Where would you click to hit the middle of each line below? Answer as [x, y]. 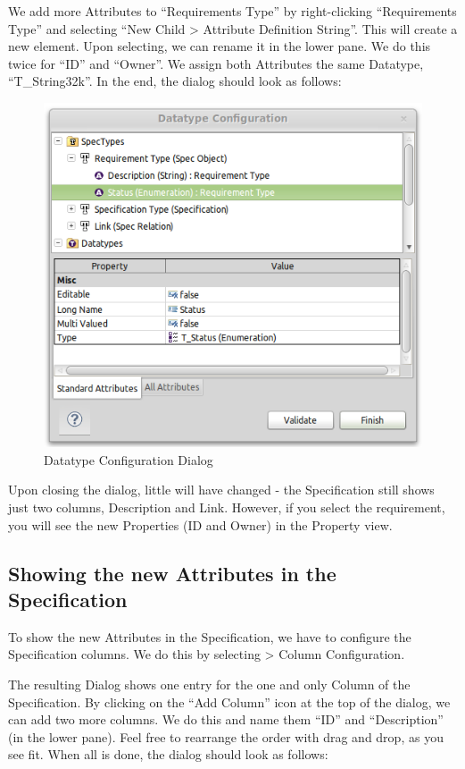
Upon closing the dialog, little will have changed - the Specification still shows [221, 490]
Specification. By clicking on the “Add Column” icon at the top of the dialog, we [229, 701]
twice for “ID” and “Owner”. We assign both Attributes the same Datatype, [216, 63]
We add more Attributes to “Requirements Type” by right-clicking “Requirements [232, 11]
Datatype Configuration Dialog [129, 459]
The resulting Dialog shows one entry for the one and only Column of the [209, 684]
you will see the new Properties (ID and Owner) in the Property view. [200, 524]
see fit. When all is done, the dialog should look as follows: [168, 754]
